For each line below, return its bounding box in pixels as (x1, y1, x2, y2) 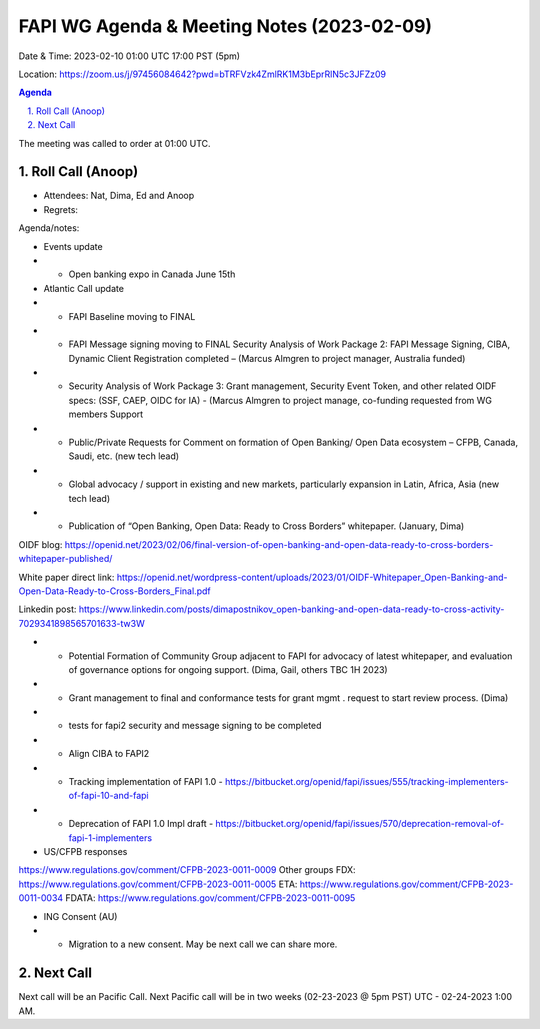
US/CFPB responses (43, 845, 128, 857)
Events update (43, 240, 104, 252)
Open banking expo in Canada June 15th (68, 268, 236, 280)
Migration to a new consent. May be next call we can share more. (68, 938, 338, 950)
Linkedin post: (18, 603, 77, 615)
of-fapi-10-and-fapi (68, 790, 149, 802)
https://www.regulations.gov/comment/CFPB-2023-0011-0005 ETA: (18, 878, 298, 890)
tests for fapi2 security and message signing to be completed (68, 720, 322, 732)
